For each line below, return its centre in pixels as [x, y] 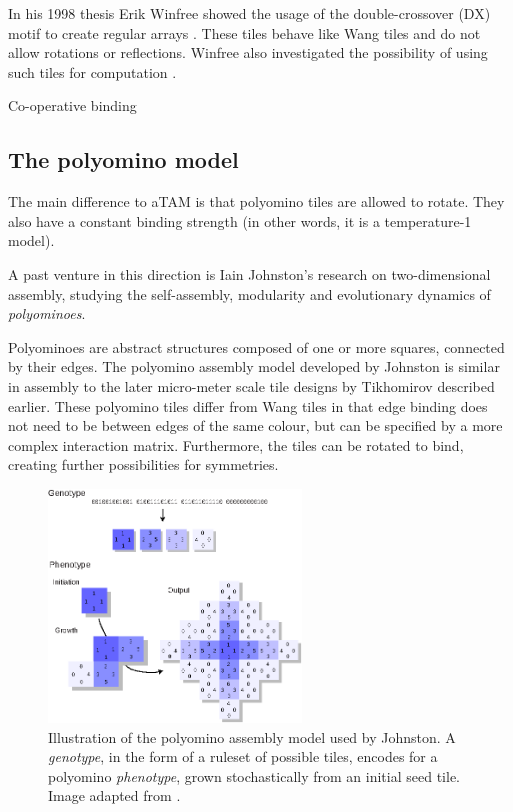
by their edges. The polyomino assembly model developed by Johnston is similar [254, 366]
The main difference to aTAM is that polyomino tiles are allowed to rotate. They [256, 201]
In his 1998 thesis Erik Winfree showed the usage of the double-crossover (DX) [249, 13]
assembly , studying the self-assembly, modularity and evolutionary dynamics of [249, 293]
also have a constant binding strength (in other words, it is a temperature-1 [240, 220]
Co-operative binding [72, 105]
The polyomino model [123, 159]
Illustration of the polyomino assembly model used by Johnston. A [252, 736]
